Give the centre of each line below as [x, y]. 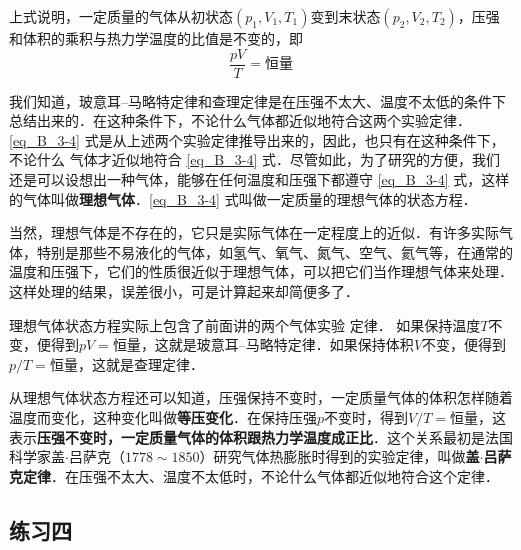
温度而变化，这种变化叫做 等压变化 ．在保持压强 [163, 416]
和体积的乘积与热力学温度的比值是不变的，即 [156, 38]
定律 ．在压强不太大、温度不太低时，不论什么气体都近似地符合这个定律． [260, 475]
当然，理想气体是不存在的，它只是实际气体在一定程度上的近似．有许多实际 [254, 232]
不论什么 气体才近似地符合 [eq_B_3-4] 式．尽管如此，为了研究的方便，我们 [254, 159]
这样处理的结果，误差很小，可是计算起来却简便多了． [184, 291]
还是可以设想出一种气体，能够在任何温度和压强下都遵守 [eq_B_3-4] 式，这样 [259, 179]
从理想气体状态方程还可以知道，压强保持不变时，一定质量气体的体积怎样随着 [261, 397]
